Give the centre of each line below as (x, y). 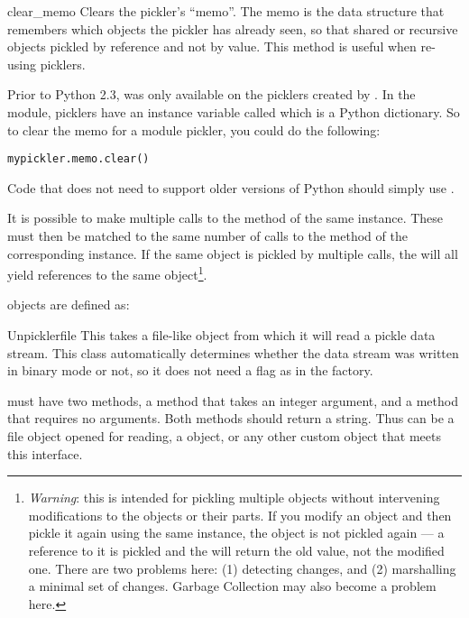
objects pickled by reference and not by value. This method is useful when (212, 46)
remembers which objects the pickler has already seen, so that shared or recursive (233, 28)
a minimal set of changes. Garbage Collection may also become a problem (232, 586)
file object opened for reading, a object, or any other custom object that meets (224, 436)
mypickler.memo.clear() (78, 159)
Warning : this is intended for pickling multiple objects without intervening (234, 498)
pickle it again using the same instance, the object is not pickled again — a (236, 533)
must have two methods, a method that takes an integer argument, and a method (233, 400)
